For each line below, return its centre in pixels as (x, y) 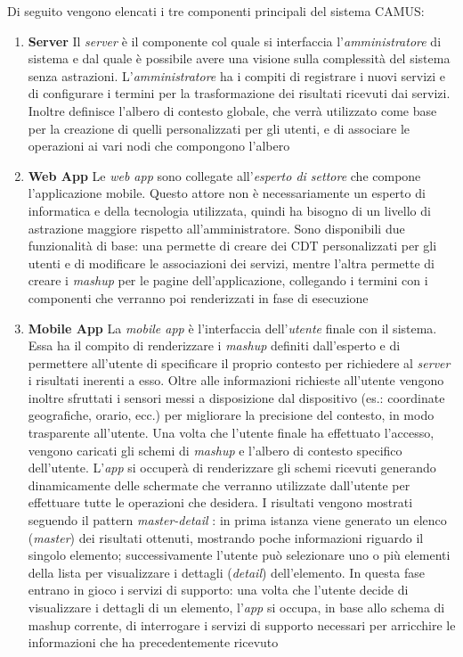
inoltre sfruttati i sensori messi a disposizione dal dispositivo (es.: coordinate (236, 397)
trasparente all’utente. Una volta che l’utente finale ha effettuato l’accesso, (231, 433)
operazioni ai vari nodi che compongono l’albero (159, 146)
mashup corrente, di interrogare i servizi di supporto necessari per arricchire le (242, 624)
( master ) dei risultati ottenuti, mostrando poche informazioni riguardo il (226, 537)
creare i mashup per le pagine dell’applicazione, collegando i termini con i (228, 280)
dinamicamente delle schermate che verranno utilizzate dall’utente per (219, 485)
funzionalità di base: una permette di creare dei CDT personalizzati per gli (232, 246)
